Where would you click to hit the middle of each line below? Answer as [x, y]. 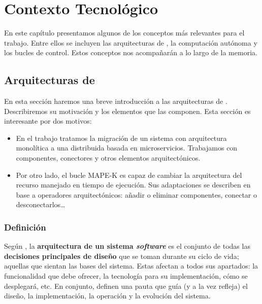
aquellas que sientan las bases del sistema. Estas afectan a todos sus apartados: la [131, 266]
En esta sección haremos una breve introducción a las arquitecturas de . [116, 101]
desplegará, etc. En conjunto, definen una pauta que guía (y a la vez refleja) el [126, 286]
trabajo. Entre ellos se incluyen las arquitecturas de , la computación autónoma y [131, 42]
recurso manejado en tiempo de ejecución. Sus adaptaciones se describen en [133, 185]
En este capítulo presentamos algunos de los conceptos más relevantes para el [124, 33]
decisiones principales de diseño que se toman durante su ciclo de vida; [122, 256]
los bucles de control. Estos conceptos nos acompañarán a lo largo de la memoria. [131, 52]
